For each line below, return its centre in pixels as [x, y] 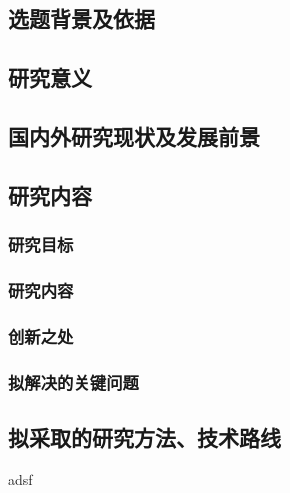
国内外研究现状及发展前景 [134, 135]
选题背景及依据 [81, 18]
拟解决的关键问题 [73, 381]
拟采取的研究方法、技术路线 [144, 436]
